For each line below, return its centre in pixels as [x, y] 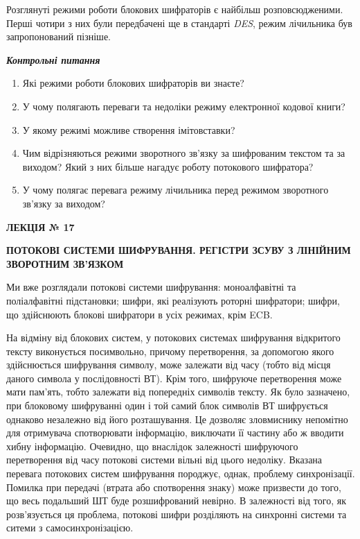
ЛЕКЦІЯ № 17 [40, 226]
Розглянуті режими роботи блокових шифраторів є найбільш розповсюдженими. [175, 9]
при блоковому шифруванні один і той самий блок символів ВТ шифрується [167, 405]
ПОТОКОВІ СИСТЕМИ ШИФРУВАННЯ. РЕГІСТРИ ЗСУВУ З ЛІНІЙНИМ [179, 250]
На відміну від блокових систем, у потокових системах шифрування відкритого [173, 337]
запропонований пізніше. [58, 36]
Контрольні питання [53, 59]
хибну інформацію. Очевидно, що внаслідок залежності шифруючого [152, 446]
